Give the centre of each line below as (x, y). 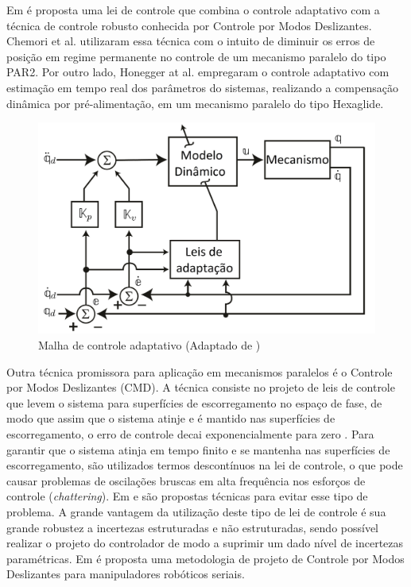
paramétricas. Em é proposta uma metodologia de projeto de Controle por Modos (205, 558)
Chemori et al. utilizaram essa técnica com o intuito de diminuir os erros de (191, 41)
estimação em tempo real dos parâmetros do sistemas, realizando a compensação (202, 87)
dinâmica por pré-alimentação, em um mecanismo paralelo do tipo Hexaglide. (195, 103)
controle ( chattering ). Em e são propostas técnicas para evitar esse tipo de (187, 496)
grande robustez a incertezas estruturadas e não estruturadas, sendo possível (193, 527)
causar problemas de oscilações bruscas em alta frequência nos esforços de (186, 480)
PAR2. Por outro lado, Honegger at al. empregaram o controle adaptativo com (198, 72)
